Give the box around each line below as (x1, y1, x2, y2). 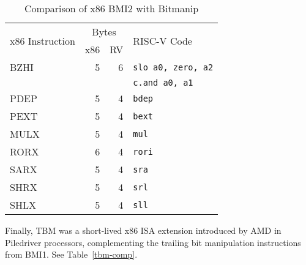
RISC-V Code (133, 33, 192, 48)
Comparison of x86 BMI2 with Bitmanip (24, 1, 199, 15)
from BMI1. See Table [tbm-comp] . (5, 248, 138, 261)
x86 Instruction (10, 33, 75, 48)
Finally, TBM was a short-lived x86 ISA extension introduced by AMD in (5, 224, 282, 236)
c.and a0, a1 (133, 78, 193, 88)
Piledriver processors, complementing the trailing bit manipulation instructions (5, 236, 301, 248)
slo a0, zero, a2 (133, 62, 214, 72)
